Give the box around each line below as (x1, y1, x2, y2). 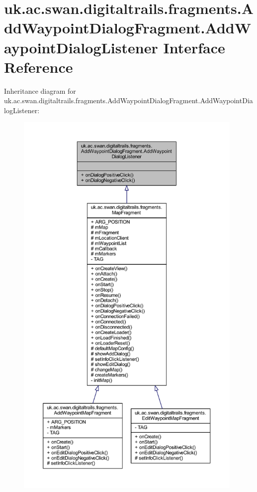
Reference (4, 56, 73, 77)
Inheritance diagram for (4, 85, 76, 96)
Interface (163, 37, 225, 57)
